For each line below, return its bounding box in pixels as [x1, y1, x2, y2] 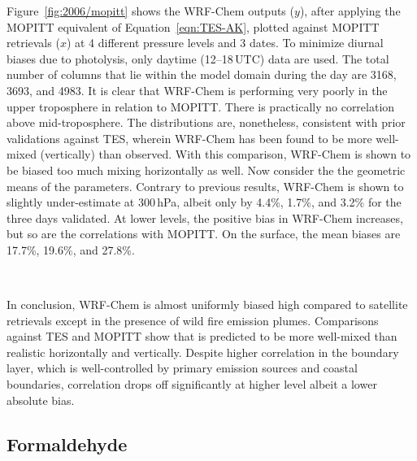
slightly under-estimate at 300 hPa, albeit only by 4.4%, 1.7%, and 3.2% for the [7, 194, 402, 211]
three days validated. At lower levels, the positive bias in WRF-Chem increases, [7, 209, 403, 226]
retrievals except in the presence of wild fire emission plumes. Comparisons [7, 311, 379, 328]
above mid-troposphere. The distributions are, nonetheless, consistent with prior [7, 114, 406, 131]
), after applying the [299, 2, 401, 19]
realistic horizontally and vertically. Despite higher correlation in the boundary [7, 343, 399, 360]
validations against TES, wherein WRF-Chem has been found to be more [7, 129, 372, 146]
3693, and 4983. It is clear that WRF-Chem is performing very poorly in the [7, 81, 388, 98]
